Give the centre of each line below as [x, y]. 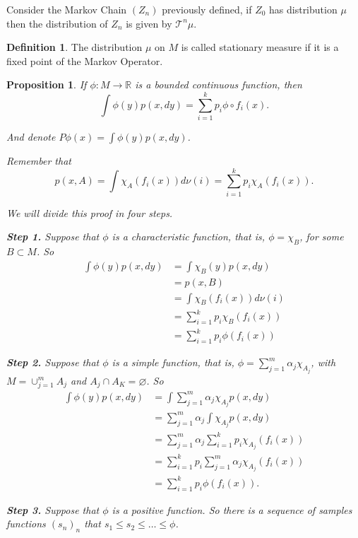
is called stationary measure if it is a [260, 47]
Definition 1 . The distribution [74, 47]
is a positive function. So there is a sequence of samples [232, 509]
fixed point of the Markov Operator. [85, 60]
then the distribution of [57, 23]
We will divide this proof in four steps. [90, 212]
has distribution [303, 9]
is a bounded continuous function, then [219, 84]
